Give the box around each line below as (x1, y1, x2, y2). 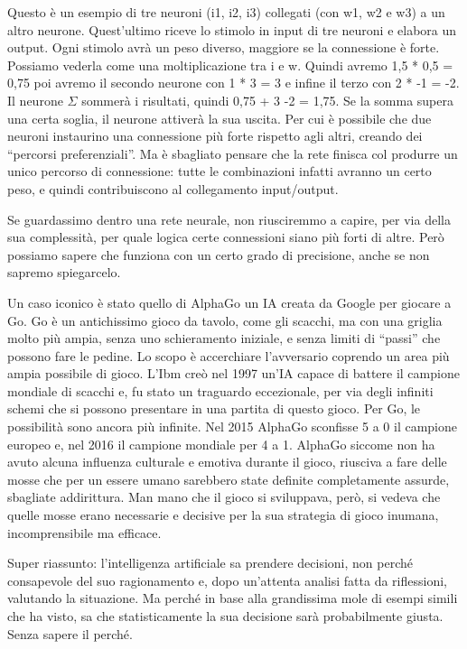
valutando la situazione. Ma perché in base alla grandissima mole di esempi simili (7, 589, 458, 607)
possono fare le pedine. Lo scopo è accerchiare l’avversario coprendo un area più (7, 346, 450, 365)
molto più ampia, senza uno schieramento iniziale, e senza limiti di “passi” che (7, 329, 441, 348)
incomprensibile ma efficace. (7, 523, 162, 542)
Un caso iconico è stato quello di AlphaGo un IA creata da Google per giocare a (7, 292, 452, 311)
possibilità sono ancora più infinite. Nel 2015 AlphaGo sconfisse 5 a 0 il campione (7, 417, 457, 436)
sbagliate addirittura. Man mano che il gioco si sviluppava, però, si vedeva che (7, 487, 441, 506)
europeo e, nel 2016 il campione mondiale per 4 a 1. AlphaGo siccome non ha (7, 434, 435, 453)
